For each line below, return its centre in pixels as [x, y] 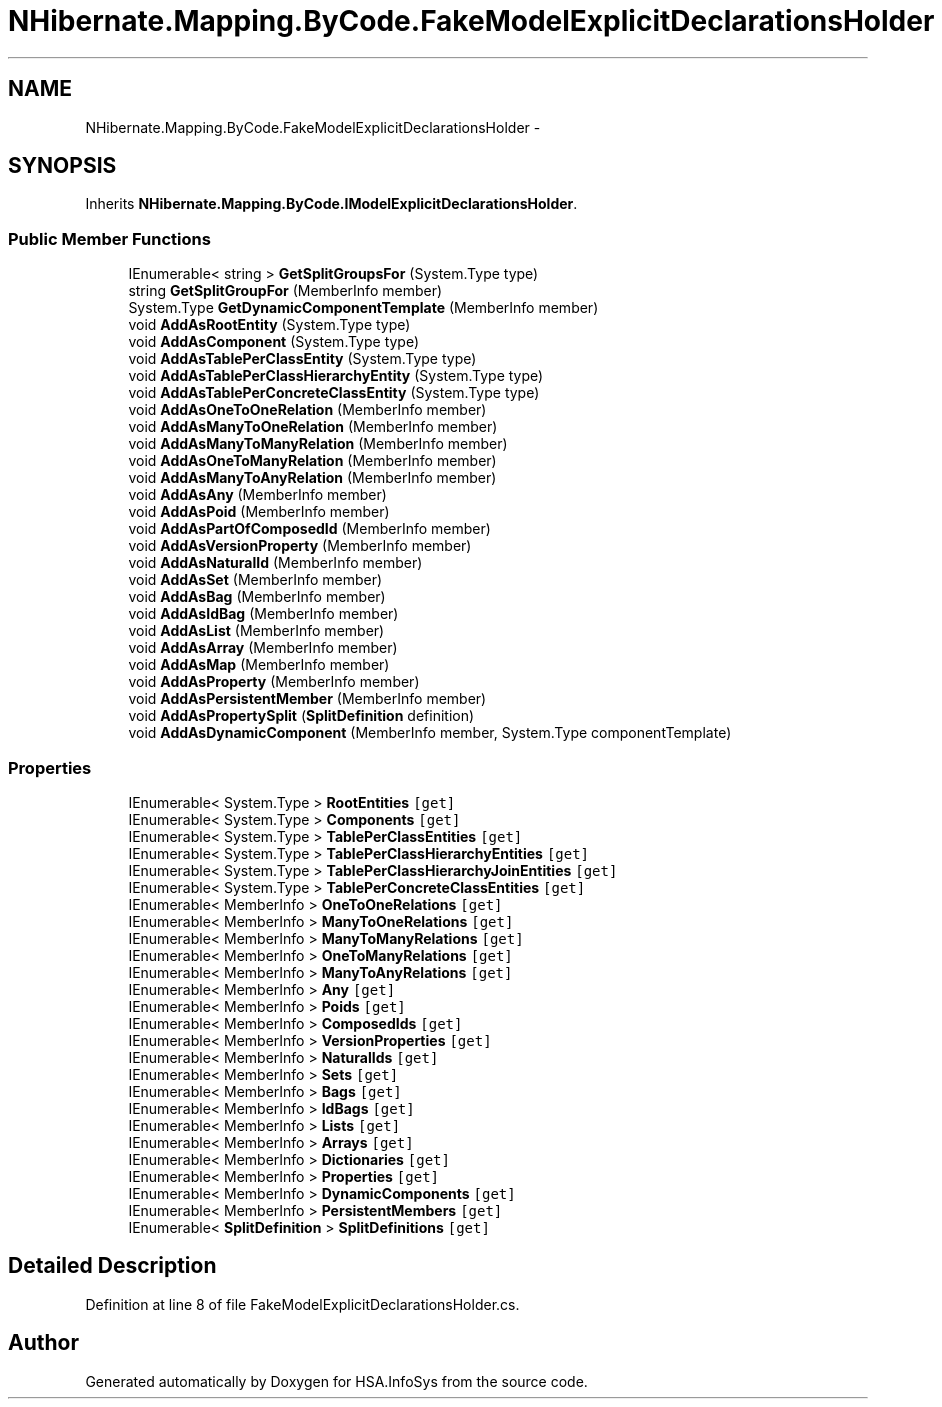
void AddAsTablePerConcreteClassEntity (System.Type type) [334, 393]
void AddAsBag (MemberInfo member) [257, 597]
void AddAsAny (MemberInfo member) [257, 495]
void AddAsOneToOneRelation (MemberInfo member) [307, 410]
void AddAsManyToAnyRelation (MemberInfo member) [312, 478]
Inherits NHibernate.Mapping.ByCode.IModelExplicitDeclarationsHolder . [331, 204]
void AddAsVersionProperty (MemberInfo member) [300, 546]
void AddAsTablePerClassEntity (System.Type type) [302, 359]
